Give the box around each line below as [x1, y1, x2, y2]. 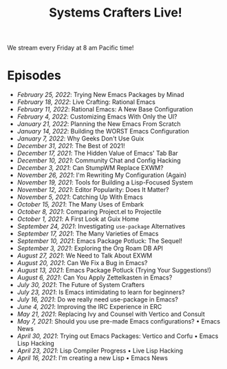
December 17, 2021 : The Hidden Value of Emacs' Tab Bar [17, 149, 179, 158]
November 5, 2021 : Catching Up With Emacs [17, 193, 143, 201]
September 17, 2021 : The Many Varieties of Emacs [17, 229, 159, 238]
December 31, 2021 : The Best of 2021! [17, 142, 125, 150]
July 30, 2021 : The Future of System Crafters [17, 281, 145, 289]
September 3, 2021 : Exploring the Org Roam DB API [17, 244, 164, 253]
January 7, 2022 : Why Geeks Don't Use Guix [17, 134, 144, 143]
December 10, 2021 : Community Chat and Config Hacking [17, 156, 181, 165]
